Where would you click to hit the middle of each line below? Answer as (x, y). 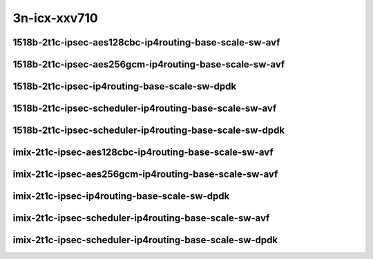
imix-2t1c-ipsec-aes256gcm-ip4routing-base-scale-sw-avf (145, 175)
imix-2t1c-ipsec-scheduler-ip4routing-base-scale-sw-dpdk (145, 240)
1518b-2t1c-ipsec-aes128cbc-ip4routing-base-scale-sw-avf (146, 42)
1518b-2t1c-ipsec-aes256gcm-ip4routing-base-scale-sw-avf (149, 64)
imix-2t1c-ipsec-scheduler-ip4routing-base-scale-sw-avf (141, 218)
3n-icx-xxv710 (55, 18)
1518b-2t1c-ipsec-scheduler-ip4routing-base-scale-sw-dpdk (149, 131)
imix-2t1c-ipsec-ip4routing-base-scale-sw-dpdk (121, 196)
